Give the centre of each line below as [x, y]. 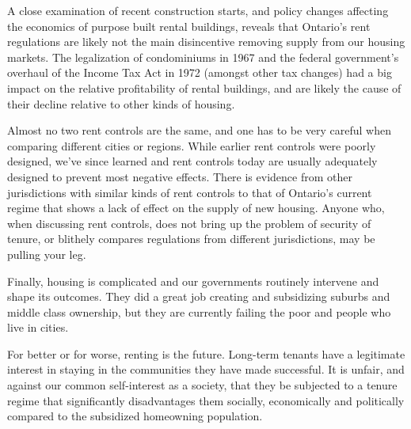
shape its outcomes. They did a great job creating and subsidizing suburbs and [199, 296]
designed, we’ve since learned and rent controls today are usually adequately [192, 161]
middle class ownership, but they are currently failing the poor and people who [199, 311]
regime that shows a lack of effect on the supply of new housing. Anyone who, [196, 208]
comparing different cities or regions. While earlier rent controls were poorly [192, 145]
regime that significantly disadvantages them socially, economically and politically [206, 400]
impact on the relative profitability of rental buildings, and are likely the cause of [204, 87]
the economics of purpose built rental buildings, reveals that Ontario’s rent [189, 26]
